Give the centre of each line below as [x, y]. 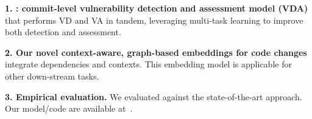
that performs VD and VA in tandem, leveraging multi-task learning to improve [154, 20]
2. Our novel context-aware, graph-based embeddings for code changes [156, 52]
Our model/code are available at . [69, 108]
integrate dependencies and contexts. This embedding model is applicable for [148, 64]
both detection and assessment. [63, 32]
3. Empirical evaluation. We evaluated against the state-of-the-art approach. [154, 96]
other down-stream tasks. [52, 76]
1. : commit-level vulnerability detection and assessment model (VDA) [157, 8]
